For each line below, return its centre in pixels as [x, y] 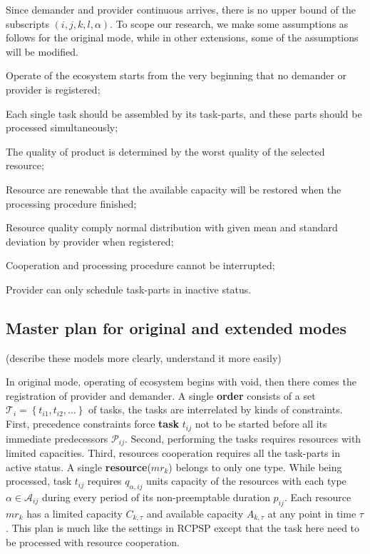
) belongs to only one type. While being [255, 467]
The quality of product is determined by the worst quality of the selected [165, 151]
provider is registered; [53, 89]
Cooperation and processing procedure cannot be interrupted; [140, 265]
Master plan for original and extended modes [176, 327]
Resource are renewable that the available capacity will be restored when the [174, 189]
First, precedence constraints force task [93, 424]
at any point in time [312, 513]
